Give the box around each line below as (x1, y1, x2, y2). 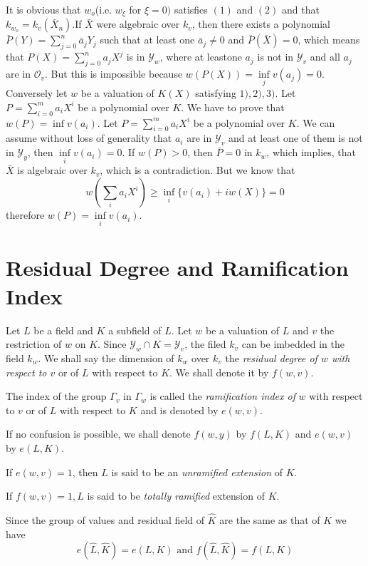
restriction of (6, 336, 62, 351)
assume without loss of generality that (6, 130, 172, 145)
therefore (6, 207, 45, 222)
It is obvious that (6, 2, 81, 16)
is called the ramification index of (149, 389, 295, 403)
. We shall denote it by (169, 364, 269, 379)
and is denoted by (140, 402, 219, 417)
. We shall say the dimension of (38, 350, 174, 365)
